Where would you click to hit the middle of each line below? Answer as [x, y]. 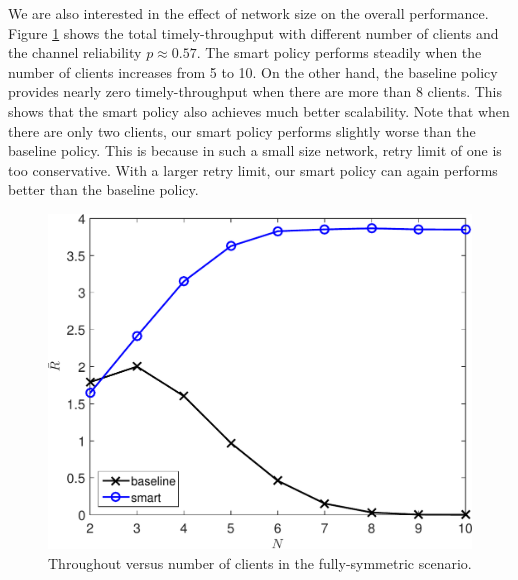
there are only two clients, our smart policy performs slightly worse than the [242, 130]
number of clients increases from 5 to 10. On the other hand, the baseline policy [253, 71]
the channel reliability [75, 52]
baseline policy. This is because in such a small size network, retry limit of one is [255, 150]
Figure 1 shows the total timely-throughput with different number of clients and [253, 32]
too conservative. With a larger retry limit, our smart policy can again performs [253, 169]
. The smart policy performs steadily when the [339, 52]
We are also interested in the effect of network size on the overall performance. [248, 13]
